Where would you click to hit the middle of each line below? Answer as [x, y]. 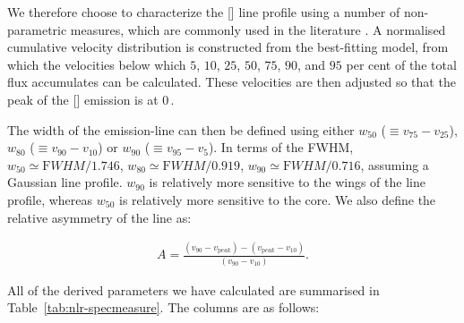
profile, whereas [50, 199]
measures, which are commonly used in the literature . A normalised [258, 29]
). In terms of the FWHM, [281, 147]
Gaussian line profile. [65, 182]
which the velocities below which [97, 64]
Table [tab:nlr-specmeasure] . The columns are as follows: [163, 307]
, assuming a [395, 164]
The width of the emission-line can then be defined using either [181, 129]
